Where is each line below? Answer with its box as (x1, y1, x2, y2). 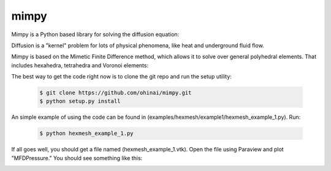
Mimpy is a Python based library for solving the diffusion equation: (11, 31, 180, 38)
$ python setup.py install (39, 98, 121, 105)
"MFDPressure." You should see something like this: (11, 154, 143, 162)
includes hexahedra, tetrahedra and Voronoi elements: (11, 61, 149, 69)
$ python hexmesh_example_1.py (39, 130, 134, 137)
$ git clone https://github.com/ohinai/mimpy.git (39, 89, 192, 96)
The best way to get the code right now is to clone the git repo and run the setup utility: (11, 73, 232, 80)
